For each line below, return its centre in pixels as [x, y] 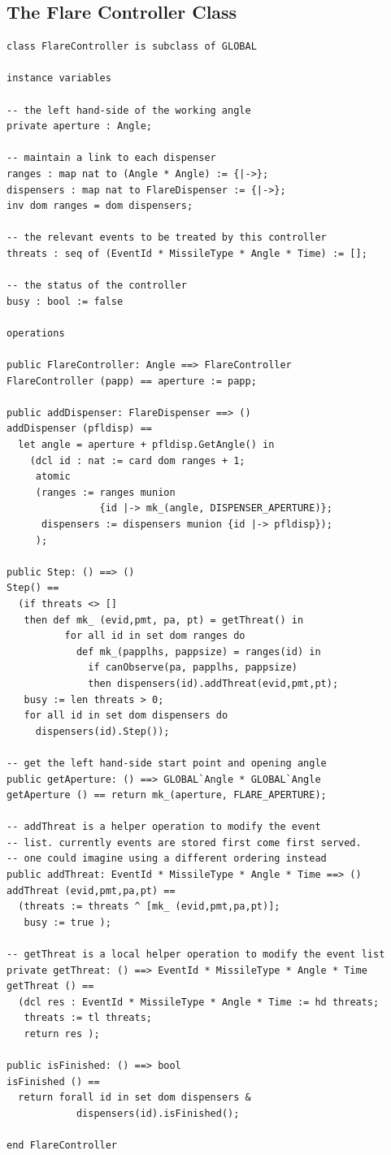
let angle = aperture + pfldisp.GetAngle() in [146, 445]
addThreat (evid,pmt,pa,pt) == [91, 890]
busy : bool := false [65, 301]
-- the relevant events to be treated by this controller [167, 238]
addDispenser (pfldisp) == [79, 429]
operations [36, 333]
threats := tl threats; [88, 1018]
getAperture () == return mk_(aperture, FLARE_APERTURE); [167, 795]
